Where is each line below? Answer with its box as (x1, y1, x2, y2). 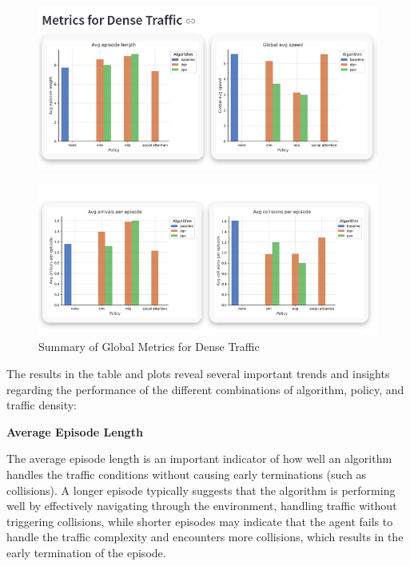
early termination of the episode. (6, 544, 166, 560)
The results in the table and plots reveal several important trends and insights (6, 365, 390, 381)
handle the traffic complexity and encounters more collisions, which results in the (6, 528, 404, 545)
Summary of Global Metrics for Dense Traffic (38, 338, 260, 355)
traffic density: (6, 397, 78, 413)
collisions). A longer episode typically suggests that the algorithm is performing (6, 481, 396, 498)
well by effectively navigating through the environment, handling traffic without (6, 497, 397, 514)
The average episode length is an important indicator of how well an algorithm (6, 450, 392, 467)
